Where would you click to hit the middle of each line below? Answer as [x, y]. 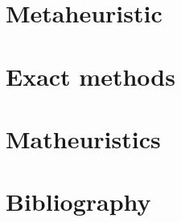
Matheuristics [83, 138]
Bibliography [78, 202]
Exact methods [90, 76]
